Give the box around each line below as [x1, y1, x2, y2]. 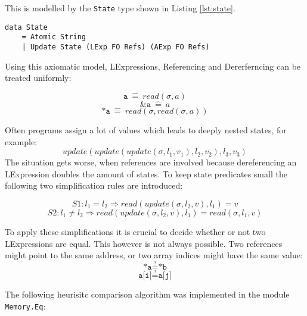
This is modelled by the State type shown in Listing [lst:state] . [5, 2, 235, 14]
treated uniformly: [5, 71, 72, 84]
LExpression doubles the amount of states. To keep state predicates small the [5, 167, 287, 180]
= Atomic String [21, 33, 86, 42]
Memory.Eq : [5, 299, 46, 312]
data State [5, 23, 48, 32]
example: [5, 135, 38, 148]
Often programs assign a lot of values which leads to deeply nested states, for [5, 124, 287, 136]
